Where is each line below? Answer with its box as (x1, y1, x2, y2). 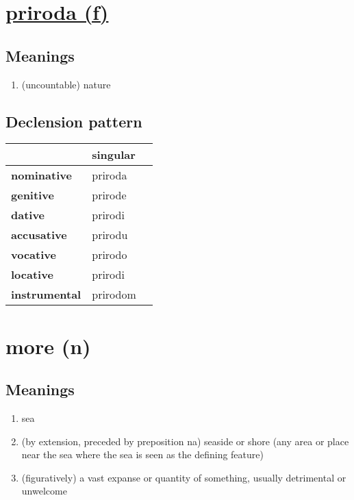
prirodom (92, 286, 136, 303)
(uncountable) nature (21, 77, 111, 91)
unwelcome (21, 484, 67, 498)
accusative (11, 227, 67, 243)
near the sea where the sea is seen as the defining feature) (21, 447, 264, 462)
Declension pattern (5, 110, 142, 132)
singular (92, 147, 136, 163)
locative (11, 266, 53, 283)
